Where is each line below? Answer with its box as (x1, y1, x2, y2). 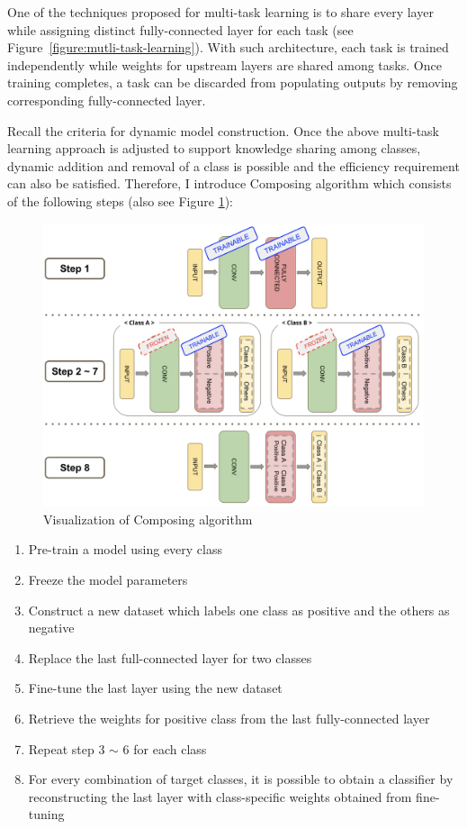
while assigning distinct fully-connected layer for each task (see (7, 20, 354, 39)
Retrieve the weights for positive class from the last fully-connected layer (28, 708, 430, 727)
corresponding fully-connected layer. (7, 90, 206, 109)
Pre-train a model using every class (28, 540, 222, 559)
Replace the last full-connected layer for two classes (28, 648, 312, 667)
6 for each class (122, 739, 207, 758)
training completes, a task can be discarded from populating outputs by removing (7, 73, 458, 92)
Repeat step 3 (28, 739, 105, 758)
